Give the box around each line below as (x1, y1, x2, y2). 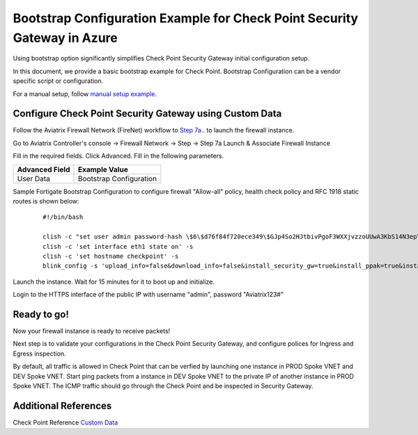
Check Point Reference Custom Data (13, 418, 118, 427)
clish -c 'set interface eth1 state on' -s (42, 243, 194, 250)
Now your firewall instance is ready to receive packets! (13, 327, 171, 335)
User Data (17, 174, 50, 183)
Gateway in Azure (13, 30, 118, 45)
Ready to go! (13, 308, 70, 320)
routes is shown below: (13, 197, 79, 205)
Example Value (77, 165, 128, 174)
